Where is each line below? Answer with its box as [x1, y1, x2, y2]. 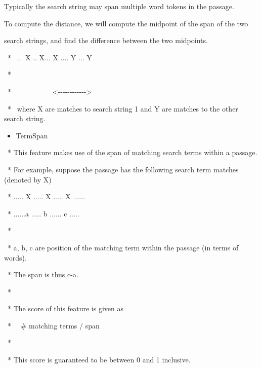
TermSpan [16, 130, 48, 140]
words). [4, 252, 27, 263]
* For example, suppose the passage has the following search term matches [7, 164, 239, 174]
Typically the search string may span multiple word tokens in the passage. [4, 1, 234, 11]
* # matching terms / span [7, 320, 100, 330]
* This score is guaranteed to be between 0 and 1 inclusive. [7, 354, 191, 365]
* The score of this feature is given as [7, 303, 124, 314]
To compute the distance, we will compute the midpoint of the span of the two [4, 18, 248, 28]
